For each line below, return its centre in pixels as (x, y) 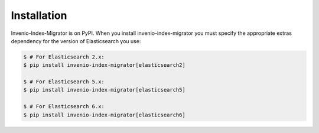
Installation (39, 15)
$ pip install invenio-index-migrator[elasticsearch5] (104, 90)
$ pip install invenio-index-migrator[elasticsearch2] (104, 65)
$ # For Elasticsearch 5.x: (64, 82)
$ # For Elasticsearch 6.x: (64, 107)
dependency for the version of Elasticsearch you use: (76, 41)
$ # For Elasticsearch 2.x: (64, 57)
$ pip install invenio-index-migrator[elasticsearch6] (104, 115)
